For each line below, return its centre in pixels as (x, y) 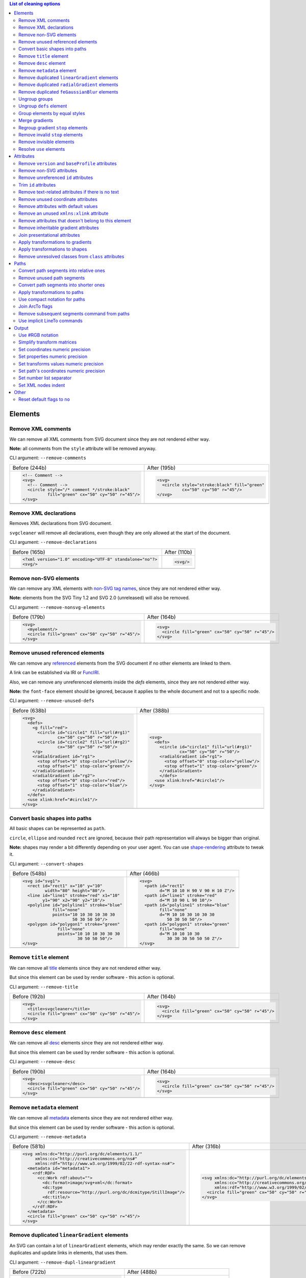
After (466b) (145, 874)
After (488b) (142, 1272)
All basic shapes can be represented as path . (57, 829)
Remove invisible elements (46, 142)
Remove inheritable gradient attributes (59, 228)
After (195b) (161, 468)
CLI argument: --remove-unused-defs (52, 701)
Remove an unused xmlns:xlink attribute (63, 213)
